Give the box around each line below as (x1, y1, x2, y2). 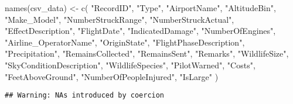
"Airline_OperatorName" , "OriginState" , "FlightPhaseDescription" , (5, 36, 245, 48)
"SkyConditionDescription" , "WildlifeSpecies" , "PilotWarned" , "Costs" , (5, 58, 255, 71)
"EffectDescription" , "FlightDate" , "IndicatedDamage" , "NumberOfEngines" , (5, 25, 276, 37)
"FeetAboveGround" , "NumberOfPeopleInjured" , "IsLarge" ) (5, 70, 219, 82)
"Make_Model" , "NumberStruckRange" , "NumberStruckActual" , (5, 13, 234, 25)
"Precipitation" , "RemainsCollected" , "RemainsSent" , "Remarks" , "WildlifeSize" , (5, 47, 289, 60)
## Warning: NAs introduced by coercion (5, 91, 165, 100)
